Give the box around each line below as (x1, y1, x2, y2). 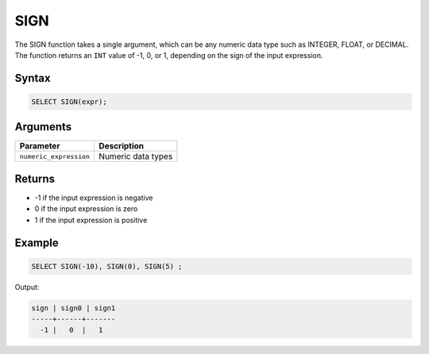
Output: (14, 282, 40, 291)
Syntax (14, 71, 51, 85)
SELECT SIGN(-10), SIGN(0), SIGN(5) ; (31, 262, 183, 271)
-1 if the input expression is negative (34, 193, 153, 202)
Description (99, 140, 145, 152)
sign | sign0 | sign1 (31, 303, 116, 313)
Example (14, 236, 59, 249)
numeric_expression (19, 152, 91, 160)
